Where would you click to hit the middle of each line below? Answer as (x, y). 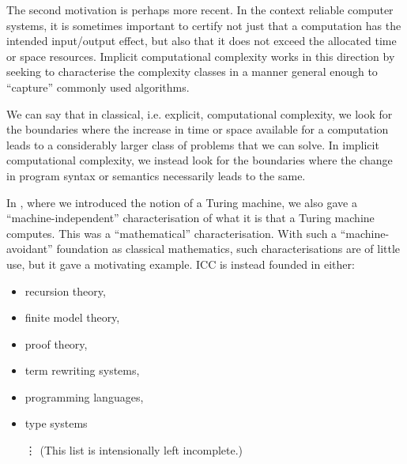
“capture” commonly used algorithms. (98, 87)
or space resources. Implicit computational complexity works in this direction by (201, 56)
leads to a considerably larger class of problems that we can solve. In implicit (193, 144)
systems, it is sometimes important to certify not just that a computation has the (204, 25)
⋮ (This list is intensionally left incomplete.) (134, 450)
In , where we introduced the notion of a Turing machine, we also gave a (182, 202)
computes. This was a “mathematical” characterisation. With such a (172, 233)
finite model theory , (72, 317)
